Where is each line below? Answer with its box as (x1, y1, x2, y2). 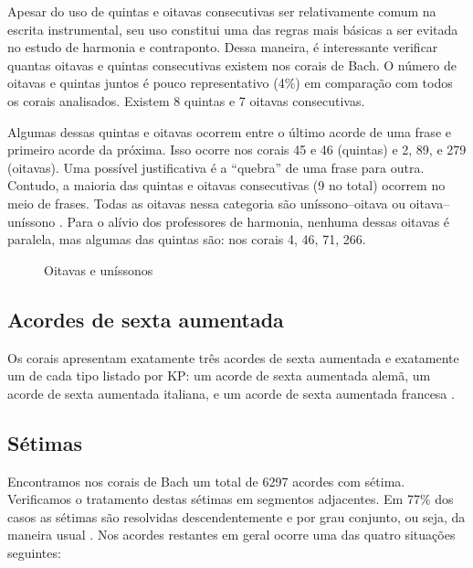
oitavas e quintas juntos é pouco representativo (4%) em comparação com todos (7, 73, 453, 92)
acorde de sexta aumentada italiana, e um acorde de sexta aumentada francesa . (7, 383, 455, 402)
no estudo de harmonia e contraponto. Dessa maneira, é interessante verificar (7, 38, 438, 57)
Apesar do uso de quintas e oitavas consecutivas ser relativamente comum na (7, 2, 436, 20)
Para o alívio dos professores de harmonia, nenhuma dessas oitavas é (67, 211, 450, 230)
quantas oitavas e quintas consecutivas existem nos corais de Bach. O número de (7, 55, 457, 74)
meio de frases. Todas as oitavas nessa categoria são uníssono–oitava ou (7, 193, 405, 212)
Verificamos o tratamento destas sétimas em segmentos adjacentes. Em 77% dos (7, 489, 454, 509)
